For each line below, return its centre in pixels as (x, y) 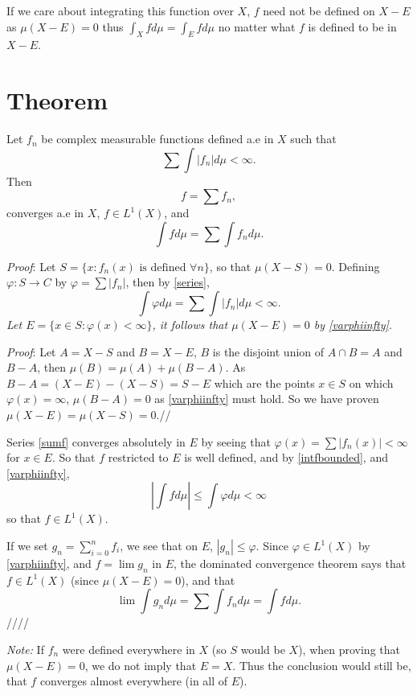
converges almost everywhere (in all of (134, 681)
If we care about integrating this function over (120, 10)
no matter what (257, 26)
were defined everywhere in (129, 649)
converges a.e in (45, 213)
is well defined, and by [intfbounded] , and (286, 457)
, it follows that (190, 325)
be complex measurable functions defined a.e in (157, 139)
